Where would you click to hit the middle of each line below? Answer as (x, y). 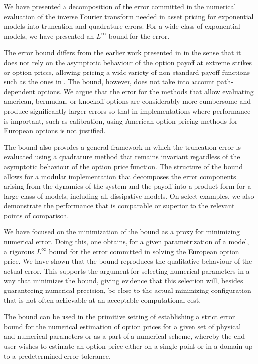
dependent (20, 91)
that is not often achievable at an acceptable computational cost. (103, 300)
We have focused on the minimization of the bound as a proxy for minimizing (122, 232)
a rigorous (19, 251)
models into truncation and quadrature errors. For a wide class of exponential (122, 26)
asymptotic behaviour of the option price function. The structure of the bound (124, 166)
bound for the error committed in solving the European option (144, 251)
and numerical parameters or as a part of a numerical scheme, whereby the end (125, 336)
